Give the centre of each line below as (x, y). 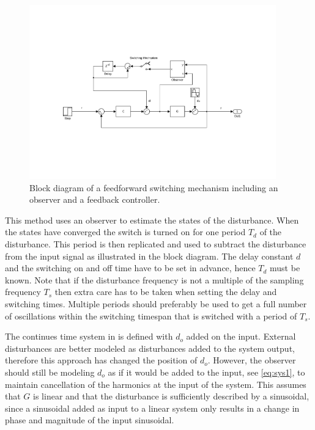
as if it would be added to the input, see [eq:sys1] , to (206, 372)
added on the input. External (241, 336)
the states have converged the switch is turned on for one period (125, 232)
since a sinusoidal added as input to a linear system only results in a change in (152, 408)
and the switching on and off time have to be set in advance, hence (130, 268)
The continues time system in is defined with (89, 336)
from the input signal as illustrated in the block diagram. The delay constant (149, 256)
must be (285, 268)
